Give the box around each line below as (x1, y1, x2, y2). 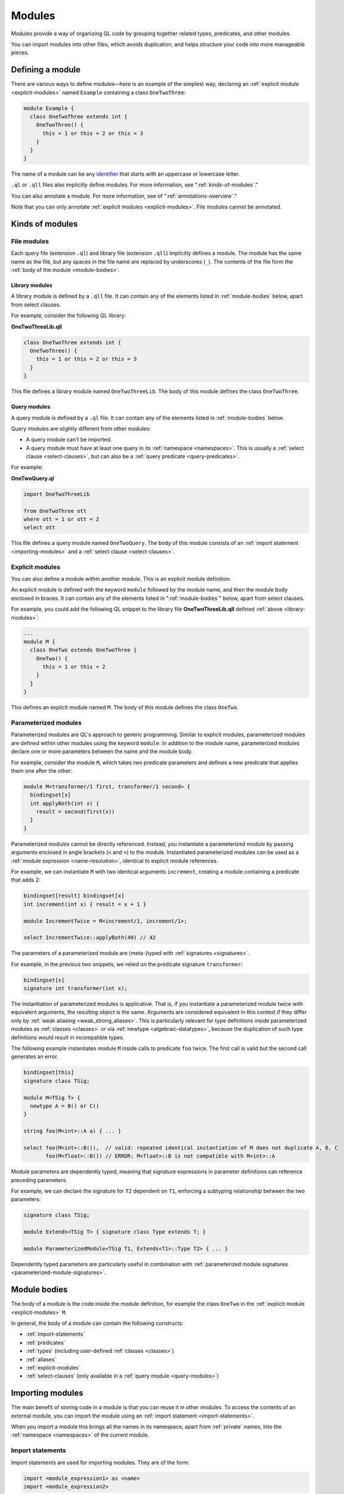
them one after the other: (11, 767, 73, 774)
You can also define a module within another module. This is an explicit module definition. (11, 575, 231, 582)
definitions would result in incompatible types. (11, 1034, 125, 1041)
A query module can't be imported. (26, 436, 112, 443)
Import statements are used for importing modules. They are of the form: (11, 1459, 190, 1466)
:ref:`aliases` (26, 1355, 57, 1363)
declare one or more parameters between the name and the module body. (11, 748, 193, 755)
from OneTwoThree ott (23, 507, 87, 514)
